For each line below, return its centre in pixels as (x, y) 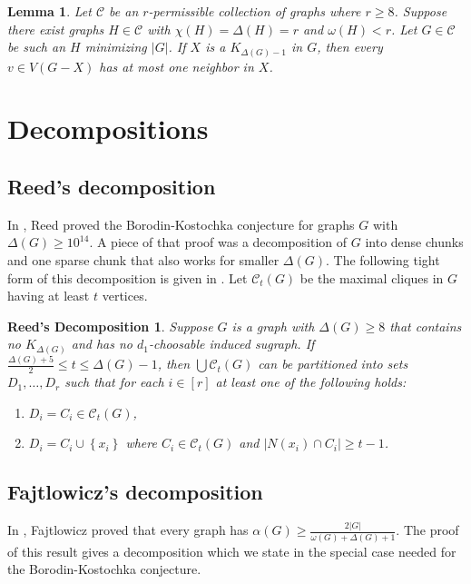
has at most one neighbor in (177, 66)
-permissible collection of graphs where (255, 11)
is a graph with (273, 326)
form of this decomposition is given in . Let (128, 277)
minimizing (116, 47)
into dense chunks (414, 242)
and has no (102, 344)
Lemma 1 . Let (49, 11)
